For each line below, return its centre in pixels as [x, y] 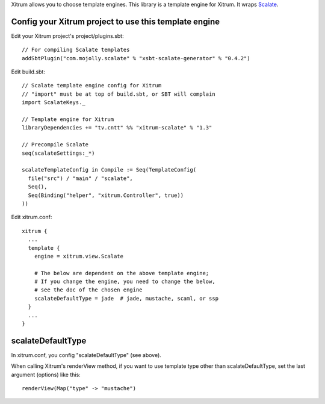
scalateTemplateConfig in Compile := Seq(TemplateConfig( [109, 170]
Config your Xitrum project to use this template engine [115, 21]
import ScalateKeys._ [54, 103]
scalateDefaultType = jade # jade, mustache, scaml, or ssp [126, 298]
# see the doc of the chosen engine [88, 290]
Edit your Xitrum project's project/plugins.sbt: [67, 36]
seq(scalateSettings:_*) [58, 153]
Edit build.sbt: [28, 72]
